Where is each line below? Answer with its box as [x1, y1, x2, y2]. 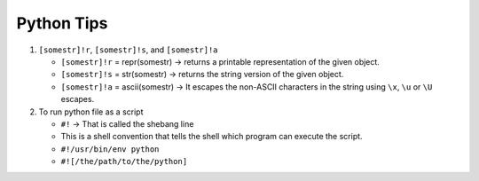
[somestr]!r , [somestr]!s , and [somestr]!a [38, 44, 218, 55]
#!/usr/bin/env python [60, 144, 160, 154]
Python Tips [16, 13, 108, 33]
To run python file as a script [38, 106, 144, 117]
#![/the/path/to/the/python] [60, 156, 188, 167]
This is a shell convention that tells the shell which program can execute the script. [60, 131, 363, 142]
